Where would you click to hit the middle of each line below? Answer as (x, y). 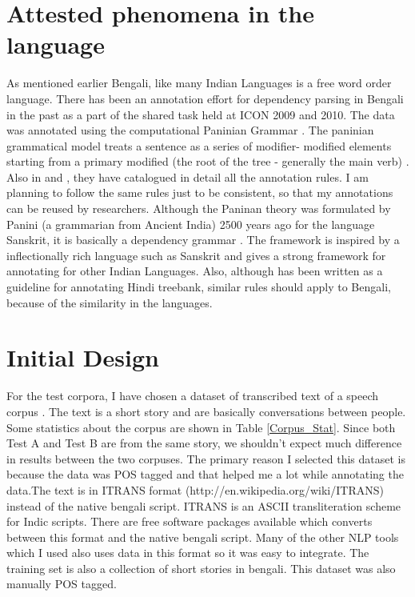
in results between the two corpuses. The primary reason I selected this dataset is (206, 458)
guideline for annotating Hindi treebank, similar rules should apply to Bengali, (199, 287)
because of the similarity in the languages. (110, 302)
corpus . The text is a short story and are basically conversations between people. (206, 411)
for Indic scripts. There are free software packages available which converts (190, 521)
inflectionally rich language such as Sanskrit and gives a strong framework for (196, 255)
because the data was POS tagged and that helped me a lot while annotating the (205, 474)
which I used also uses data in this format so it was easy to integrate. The (188, 553)
